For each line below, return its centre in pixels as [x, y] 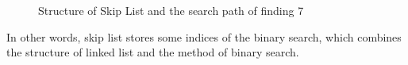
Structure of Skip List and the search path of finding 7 [171, 10]
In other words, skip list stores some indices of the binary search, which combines [204, 36]
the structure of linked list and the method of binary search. [153, 52]
